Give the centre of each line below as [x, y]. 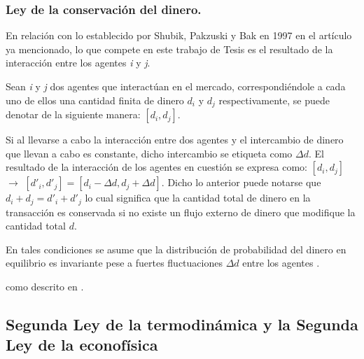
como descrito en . [45, 287]
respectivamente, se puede [274, 100]
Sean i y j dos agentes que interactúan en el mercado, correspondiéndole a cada [176, 86]
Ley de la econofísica [82, 345]
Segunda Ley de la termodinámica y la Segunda [182, 324]
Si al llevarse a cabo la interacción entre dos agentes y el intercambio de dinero [175, 140]
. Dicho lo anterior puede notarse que [241, 182]
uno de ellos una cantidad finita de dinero [95, 100]
